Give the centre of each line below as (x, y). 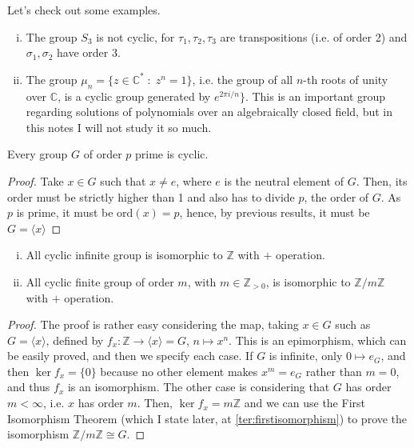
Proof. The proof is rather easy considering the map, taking (153, 324)
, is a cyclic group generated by (134, 96)
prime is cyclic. (171, 154)
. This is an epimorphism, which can (318, 340)
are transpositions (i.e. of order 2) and (314, 36)
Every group (38, 154)
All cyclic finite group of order (100, 281)
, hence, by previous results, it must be (275, 212)
